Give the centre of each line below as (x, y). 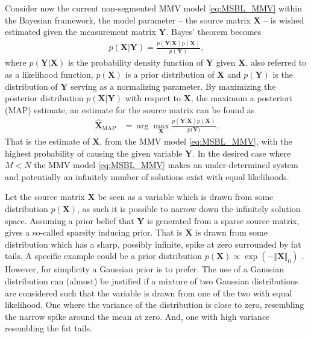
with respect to (153, 98)
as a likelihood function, (49, 74)
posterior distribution (44, 98)
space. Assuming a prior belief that (70, 220)
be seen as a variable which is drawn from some (186, 197)
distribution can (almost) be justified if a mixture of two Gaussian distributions (152, 280)
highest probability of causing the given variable (94, 153)
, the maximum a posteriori (241, 98)
